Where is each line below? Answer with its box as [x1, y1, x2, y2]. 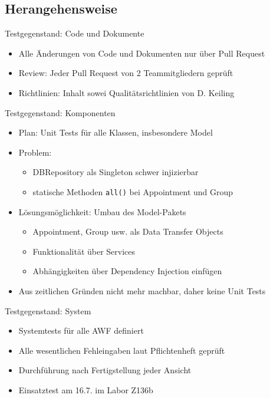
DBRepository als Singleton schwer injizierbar [32, 166, 199, 178]
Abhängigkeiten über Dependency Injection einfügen [32, 265, 222, 277]
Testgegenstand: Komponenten [5, 106, 116, 119]
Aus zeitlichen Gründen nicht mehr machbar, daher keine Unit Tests [18, 284, 266, 297]
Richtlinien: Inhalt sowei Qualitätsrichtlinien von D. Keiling [18, 86, 235, 98]
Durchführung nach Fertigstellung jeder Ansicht [18, 364, 192, 376]
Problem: [18, 146, 52, 158]
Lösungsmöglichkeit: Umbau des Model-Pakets [18, 205, 186, 218]
